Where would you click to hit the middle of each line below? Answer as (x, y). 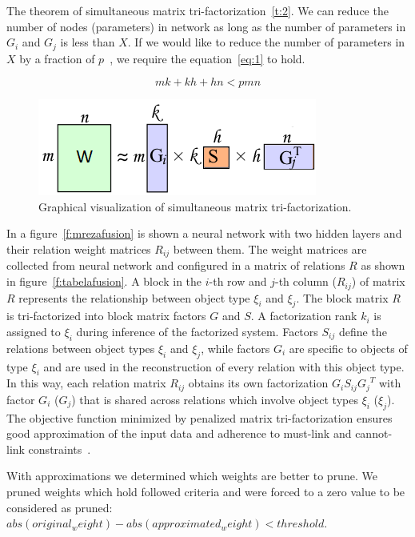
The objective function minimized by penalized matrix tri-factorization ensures (200, 417)
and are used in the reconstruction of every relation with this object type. (224, 366)
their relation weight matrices (79, 249)
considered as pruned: (60, 507)
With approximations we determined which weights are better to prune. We (192, 476)
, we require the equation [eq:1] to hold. (207, 58)
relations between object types (81, 348)
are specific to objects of (348, 348)
